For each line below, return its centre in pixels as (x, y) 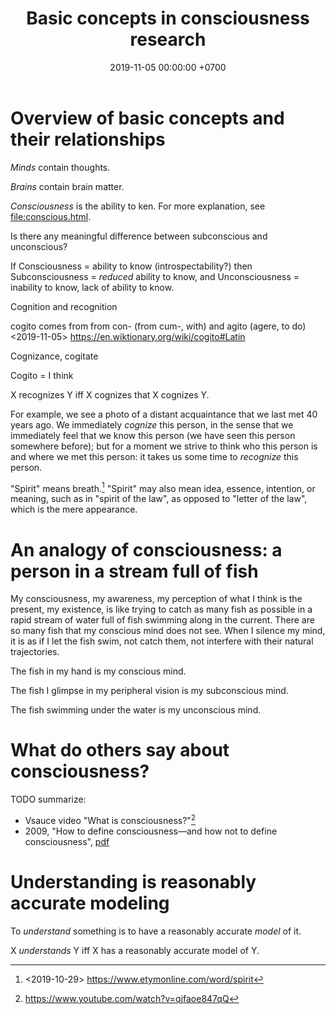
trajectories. (35, 652)
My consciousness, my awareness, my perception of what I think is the (156, 599)
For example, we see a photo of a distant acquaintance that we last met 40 (164, 414)
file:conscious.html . (51, 216)
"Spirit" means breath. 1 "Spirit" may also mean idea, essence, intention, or (163, 487)
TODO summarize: (48, 799)
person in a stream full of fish (134, 571)
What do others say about (120, 750)
